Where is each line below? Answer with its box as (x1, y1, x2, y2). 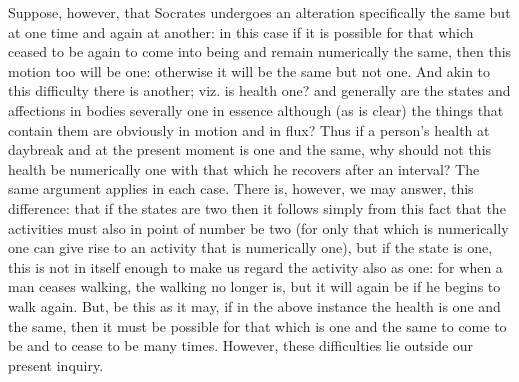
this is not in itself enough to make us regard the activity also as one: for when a (8, 256, 503, 277)
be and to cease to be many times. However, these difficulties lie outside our (8, 335, 474, 356)
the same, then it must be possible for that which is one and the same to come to (8, 315, 507, 336)
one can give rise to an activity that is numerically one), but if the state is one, (8, 237, 493, 258)
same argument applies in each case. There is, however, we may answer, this (8, 178, 474, 199)
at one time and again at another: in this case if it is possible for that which (8, 21, 474, 42)
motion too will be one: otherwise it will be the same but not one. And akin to (8, 60, 491, 81)
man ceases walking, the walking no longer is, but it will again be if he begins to (8, 276, 501, 297)
